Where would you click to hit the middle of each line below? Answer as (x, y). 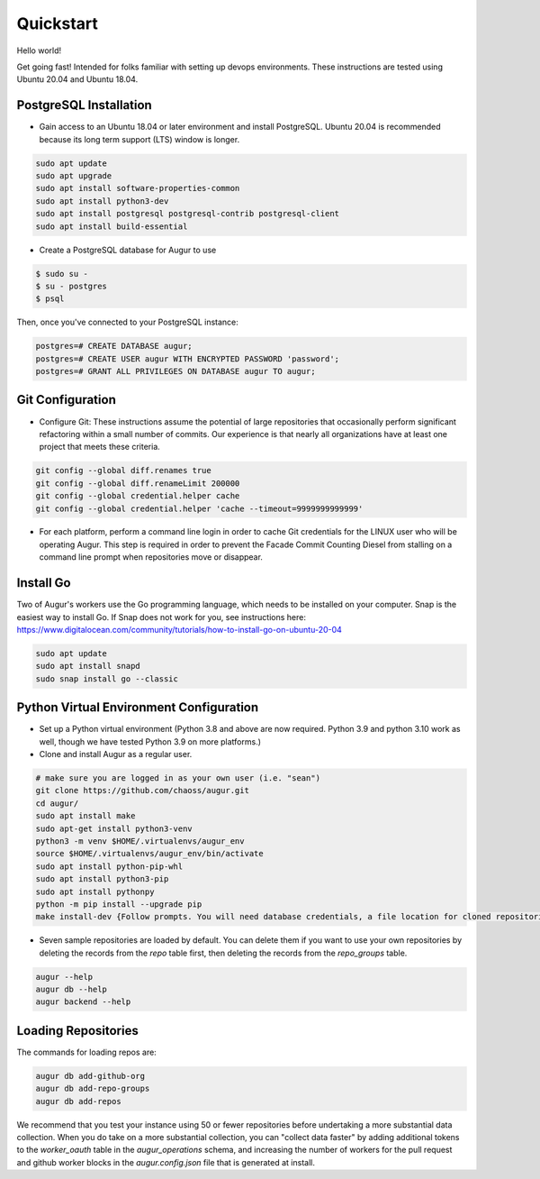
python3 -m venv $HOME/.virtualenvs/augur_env (140, 841)
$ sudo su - (62, 274)
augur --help (64, 977)
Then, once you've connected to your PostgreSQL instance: (127, 322)
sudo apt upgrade (74, 176)
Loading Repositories (77, 1031)
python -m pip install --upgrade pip (119, 904)
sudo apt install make (85, 816)
